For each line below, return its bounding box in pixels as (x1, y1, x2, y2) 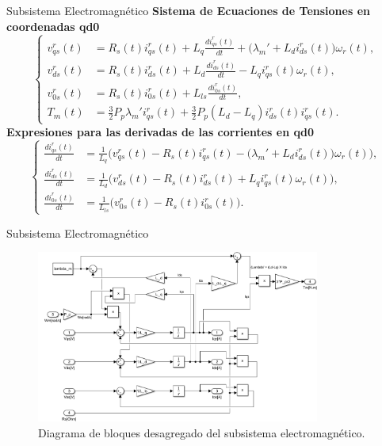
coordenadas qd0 (6, 17, 100, 34)
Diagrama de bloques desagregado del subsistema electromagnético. (38, 424, 365, 440)
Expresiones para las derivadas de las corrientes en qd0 (6, 123, 314, 139)
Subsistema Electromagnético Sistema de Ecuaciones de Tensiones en (6, 2, 370, 18)
